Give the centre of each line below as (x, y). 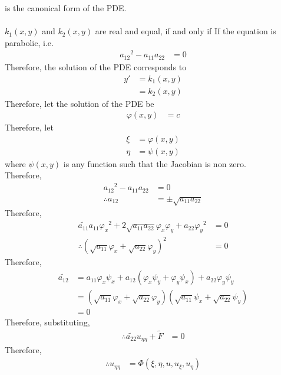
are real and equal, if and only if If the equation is (186, 31)
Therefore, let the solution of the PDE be (80, 103)
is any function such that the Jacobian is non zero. (155, 163)
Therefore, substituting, (47, 322)
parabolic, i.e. (29, 42)
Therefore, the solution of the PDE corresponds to (96, 66)
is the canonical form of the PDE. (66, 8)
